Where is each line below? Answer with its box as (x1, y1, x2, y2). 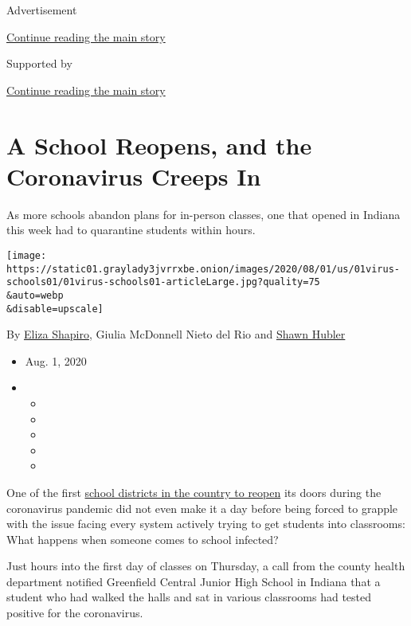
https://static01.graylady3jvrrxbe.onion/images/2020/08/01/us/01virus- (6, 263, 400, 275)
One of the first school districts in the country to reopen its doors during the (6, 483, 382, 500)
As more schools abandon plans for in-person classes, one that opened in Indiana (6, 205, 401, 222)
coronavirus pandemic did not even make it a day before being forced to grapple (6, 499, 398, 516)
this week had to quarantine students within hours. (6, 221, 256, 238)
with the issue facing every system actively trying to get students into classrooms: (6, 515, 405, 532)
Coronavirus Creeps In (6, 159, 261, 192)
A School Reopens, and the (6, 128, 312, 161)
